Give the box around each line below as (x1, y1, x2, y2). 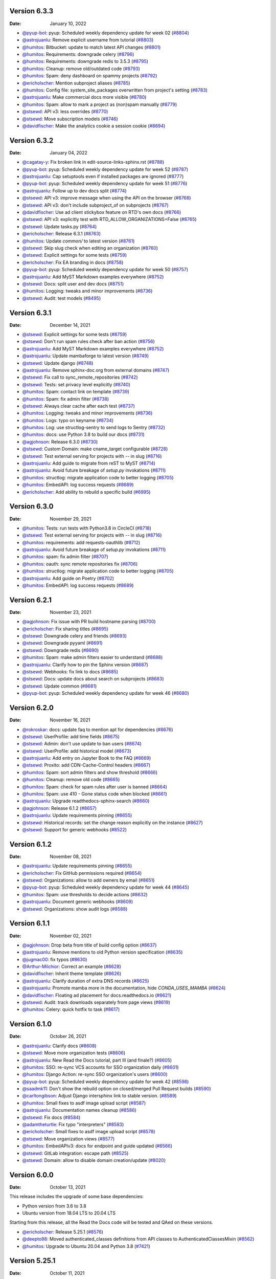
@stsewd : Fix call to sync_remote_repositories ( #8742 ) (22, 374, 138, 381)
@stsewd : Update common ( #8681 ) (22, 683, 97, 689)
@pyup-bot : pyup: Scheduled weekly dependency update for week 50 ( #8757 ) (22, 267, 189, 273)
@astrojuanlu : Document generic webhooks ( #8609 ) (22, 898, 133, 905)
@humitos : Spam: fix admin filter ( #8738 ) (22, 395, 109, 402)
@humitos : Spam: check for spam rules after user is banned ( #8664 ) (22, 783, 167, 790)
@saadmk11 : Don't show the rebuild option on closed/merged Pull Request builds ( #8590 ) (22, 1086, 212, 1092)
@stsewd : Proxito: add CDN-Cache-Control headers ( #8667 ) (22, 762, 151, 768)
